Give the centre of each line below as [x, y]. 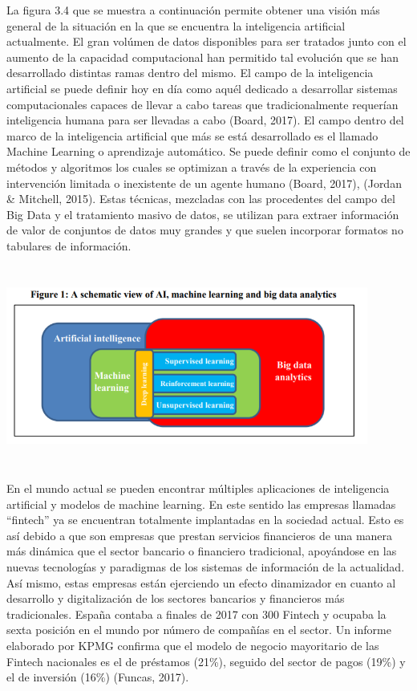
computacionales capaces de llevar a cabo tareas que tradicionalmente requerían [202, 104]
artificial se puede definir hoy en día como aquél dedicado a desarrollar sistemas [202, 88]
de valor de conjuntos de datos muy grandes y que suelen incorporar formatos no [205, 230]
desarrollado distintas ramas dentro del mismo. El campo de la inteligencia [190, 73]
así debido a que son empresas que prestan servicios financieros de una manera [200, 535]
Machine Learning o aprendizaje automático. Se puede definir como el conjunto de [208, 151]
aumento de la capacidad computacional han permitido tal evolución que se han [202, 57]
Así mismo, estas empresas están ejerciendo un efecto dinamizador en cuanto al [201, 582]
